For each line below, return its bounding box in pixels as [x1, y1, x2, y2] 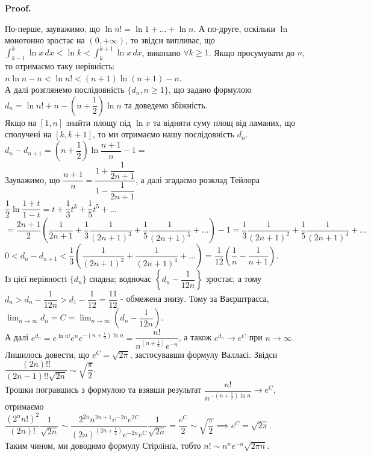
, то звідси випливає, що [125, 34, 215, 46]
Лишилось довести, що [5, 348, 90, 360]
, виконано [142, 46, 181, 58]
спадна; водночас [89, 272, 152, 285]
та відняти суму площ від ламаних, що [153, 116, 296, 128]
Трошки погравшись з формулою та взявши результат [5, 383, 202, 396]
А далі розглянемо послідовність [5, 83, 125, 96]
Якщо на [5, 116, 37, 128]
